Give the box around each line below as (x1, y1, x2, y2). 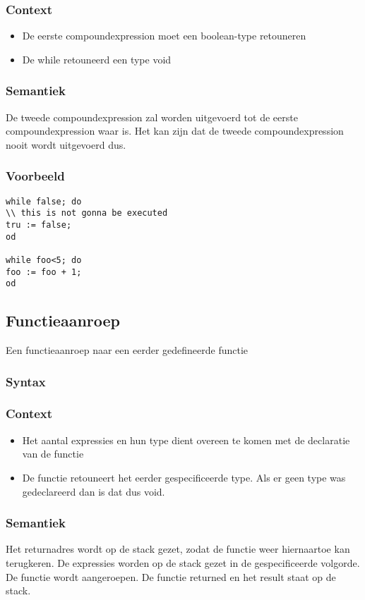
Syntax (6, 372, 46, 390)
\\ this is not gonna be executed (6, 208, 168, 219)
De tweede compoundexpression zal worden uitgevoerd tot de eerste (6, 109, 298, 124)
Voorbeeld (6, 167, 65, 185)
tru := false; (6, 219, 72, 230)
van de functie (22, 446, 84, 461)
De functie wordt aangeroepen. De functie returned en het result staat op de (6, 569, 336, 584)
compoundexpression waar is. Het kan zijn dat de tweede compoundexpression (6, 123, 344, 138)
